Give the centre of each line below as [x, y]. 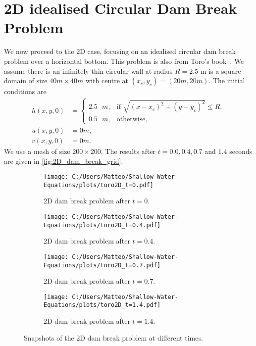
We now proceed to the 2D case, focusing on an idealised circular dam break [120, 51]
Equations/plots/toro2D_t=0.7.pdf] [102, 265]
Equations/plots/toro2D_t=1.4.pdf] [102, 305]
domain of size [26, 80]
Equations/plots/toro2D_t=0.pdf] [99, 185]
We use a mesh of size [37, 151]
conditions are [25, 91]
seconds [241, 151]
